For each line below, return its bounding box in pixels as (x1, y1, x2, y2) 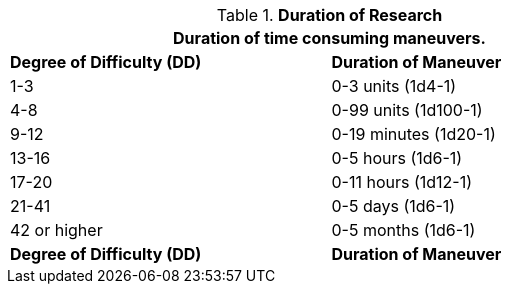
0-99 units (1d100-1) (331, 100, 483, 120)
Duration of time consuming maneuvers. (173, 28, 486, 48)
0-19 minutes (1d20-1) (331, 124, 496, 144)
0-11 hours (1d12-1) (331, 172, 473, 192)
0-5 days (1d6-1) (331, 196, 456, 216)
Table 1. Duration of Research (216, 5, 443, 25)
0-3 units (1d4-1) (331, 76, 457, 96)
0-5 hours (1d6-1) (331, 148, 463, 168)
